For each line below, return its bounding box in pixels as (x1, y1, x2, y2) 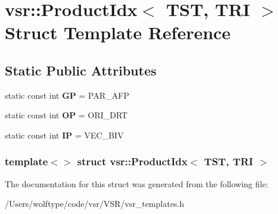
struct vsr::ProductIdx (77, 154, 188, 169)
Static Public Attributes (5, 61, 157, 79)
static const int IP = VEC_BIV (5, 128, 124, 141)
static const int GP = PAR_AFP (5, 89, 129, 101)
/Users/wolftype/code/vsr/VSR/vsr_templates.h (5, 197, 185, 210)
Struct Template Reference (5, 20, 231, 45)
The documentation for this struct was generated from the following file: (5, 177, 268, 190)
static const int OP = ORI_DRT (5, 109, 128, 121)
